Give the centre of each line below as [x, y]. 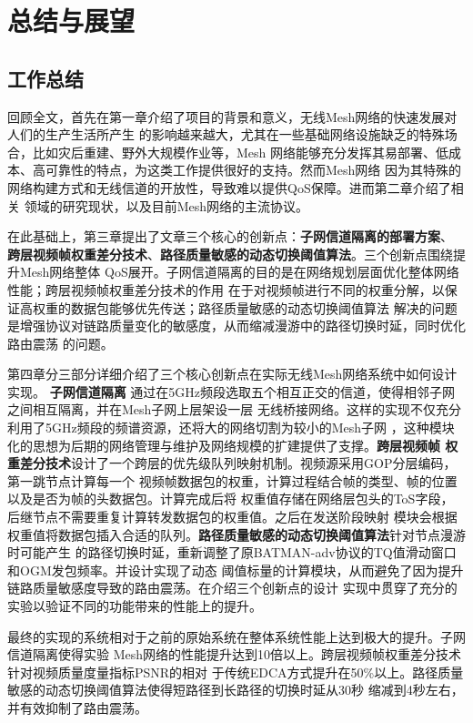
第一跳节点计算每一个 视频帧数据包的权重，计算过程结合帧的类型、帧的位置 [232, 480]
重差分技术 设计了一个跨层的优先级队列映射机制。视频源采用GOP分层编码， [232, 463]
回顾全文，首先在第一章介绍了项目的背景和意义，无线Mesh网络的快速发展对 [232, 116]
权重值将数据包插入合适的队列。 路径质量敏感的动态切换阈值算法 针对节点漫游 [236, 534]
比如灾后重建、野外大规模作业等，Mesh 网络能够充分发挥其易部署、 [234, 152]
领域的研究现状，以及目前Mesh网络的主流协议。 [166, 205]
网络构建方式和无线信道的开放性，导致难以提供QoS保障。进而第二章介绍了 [229, 187]
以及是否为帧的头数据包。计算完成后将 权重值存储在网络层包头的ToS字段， [231, 499]
